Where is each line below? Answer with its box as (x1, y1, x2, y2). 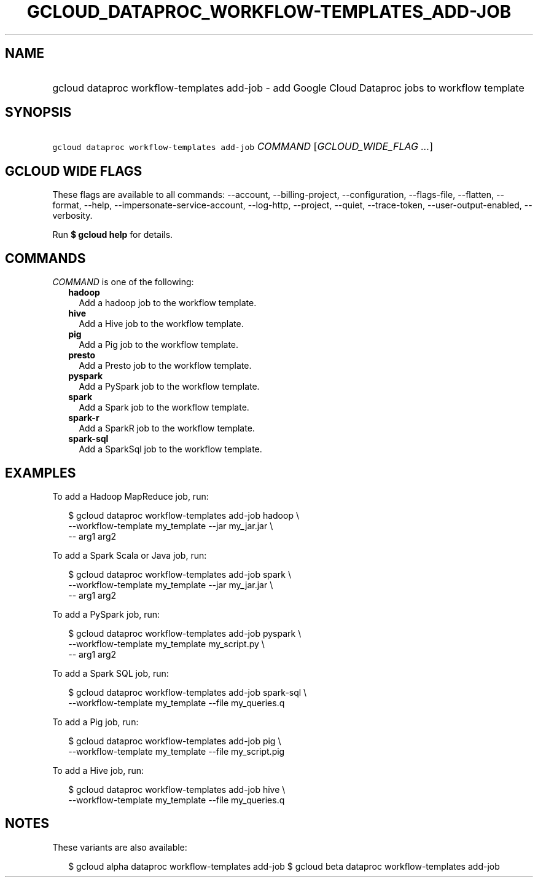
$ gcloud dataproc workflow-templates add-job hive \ (68, 784, 286, 795)
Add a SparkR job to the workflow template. (79, 423, 255, 434)
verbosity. (52, 210, 93, 221)
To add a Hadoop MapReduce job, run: (52, 490, 209, 502)
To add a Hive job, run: (52, 765, 144, 776)
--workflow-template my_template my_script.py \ (68, 638, 265, 649)
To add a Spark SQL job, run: (52, 667, 169, 679)
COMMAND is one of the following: (52, 277, 194, 288)
